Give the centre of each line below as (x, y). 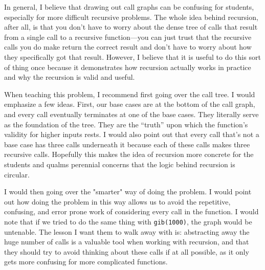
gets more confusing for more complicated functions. (86, 262)
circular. (17, 174)
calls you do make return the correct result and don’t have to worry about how (128, 47)
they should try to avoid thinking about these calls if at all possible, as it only (127, 251)
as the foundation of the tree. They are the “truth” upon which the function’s (126, 124)
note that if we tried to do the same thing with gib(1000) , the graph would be (128, 221)
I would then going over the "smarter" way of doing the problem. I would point (128, 192)
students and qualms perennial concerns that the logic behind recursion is (120, 164)
